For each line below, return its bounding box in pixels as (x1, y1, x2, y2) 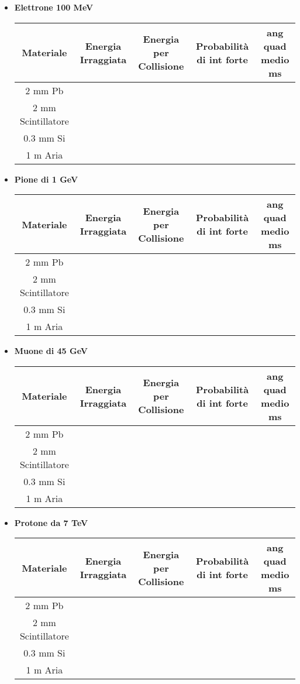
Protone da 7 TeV (14, 516, 88, 528)
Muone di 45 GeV (14, 345, 88, 357)
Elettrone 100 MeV (14, 1, 94, 13)
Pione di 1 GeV (14, 173, 78, 185)
